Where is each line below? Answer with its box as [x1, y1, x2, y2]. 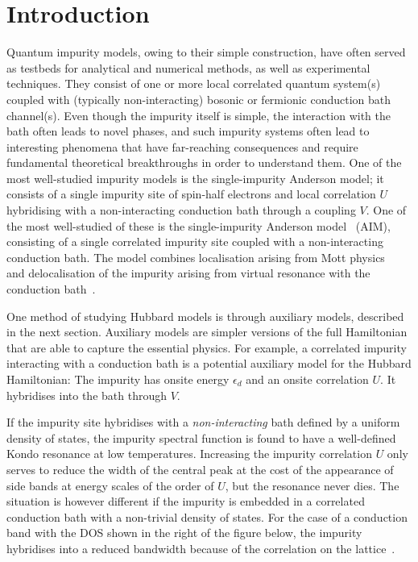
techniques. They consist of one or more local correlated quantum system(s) [6, 75, 381, 92]
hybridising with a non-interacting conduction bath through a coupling [6, 202, 356, 219]
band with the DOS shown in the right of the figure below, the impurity [6, 524, 362, 541]
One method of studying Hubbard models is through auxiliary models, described [6, 307, 404, 324]
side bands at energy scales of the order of [6, 477, 214, 493]
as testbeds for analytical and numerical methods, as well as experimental [6, 59, 370, 76]
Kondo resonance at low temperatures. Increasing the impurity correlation [6, 445, 372, 462]
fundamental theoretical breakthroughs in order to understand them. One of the [6, 154, 402, 171]
